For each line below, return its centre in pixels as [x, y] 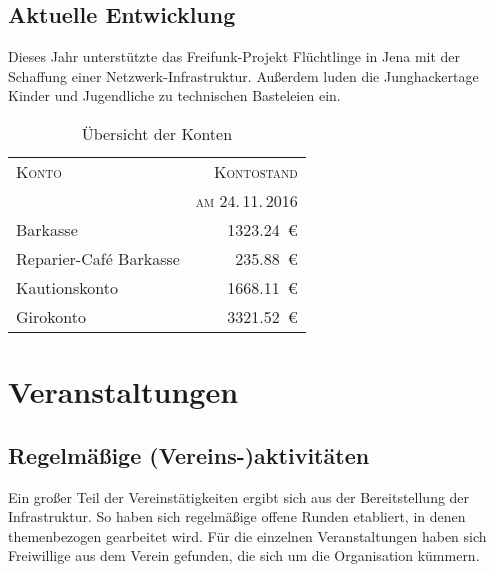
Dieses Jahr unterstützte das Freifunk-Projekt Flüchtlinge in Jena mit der [234, 56]
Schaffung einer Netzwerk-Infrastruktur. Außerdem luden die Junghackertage [243, 75]
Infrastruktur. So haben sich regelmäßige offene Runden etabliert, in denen [237, 516]
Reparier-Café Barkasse [98, 258]
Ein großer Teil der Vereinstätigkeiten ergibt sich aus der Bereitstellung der [239, 496]
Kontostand [255, 171]
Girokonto [51, 316]
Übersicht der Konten [157, 133]
